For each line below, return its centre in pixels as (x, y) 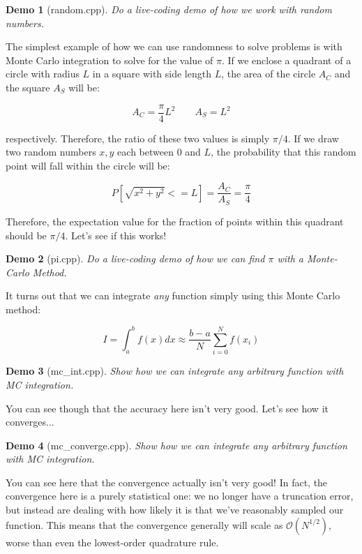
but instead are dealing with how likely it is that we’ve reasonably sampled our (175, 510)
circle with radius (43, 74)
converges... (30, 422)
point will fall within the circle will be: (88, 165)
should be (26, 235)
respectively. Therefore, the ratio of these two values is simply (138, 138)
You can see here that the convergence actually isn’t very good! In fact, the (167, 482)
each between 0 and (159, 152)
